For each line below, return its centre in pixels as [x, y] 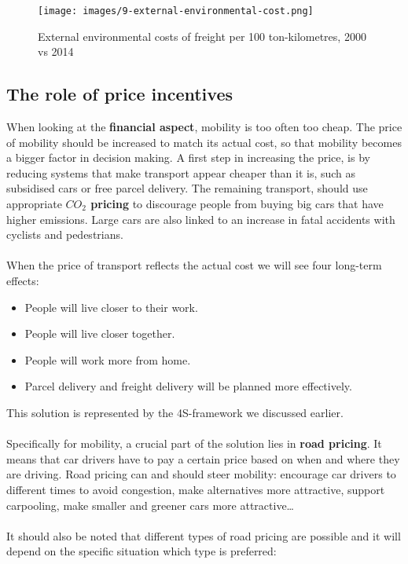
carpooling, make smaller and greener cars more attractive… [151, 505]
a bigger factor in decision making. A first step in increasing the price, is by [188, 157]
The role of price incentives [119, 94]
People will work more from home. [108, 359]
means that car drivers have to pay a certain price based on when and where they [203, 458]
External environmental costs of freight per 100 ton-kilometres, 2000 [202, 36]
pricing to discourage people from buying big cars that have [237, 204]
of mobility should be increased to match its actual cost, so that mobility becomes [204, 142]
